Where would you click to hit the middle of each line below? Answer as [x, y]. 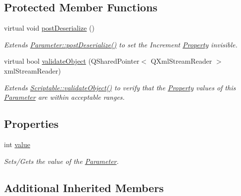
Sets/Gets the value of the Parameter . [61, 161]
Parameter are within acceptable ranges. [64, 97]
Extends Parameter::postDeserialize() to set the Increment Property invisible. [121, 44]
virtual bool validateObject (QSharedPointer [72, 61]
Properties [31, 124]
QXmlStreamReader [181, 61]
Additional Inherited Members [84, 187]
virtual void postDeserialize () [49, 28]
